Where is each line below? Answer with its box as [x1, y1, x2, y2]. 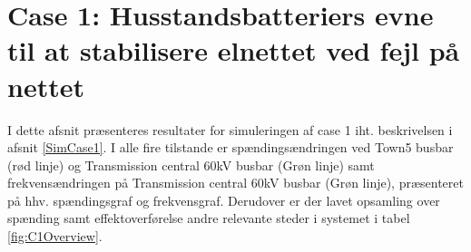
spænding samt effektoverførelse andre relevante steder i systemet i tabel [7, 208, 410, 228]
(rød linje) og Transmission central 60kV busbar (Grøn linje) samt [7, 155, 375, 174]
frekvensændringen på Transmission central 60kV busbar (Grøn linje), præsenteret [7, 173, 464, 192]
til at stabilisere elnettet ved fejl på [7, 32, 460, 69]
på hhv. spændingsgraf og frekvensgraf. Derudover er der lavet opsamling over [7, 190, 440, 209]
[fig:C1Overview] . [7, 227, 103, 246]
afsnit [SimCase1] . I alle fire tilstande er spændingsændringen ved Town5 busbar [7, 138, 454, 157]
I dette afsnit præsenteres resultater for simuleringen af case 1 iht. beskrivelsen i [7, 120, 453, 139]
